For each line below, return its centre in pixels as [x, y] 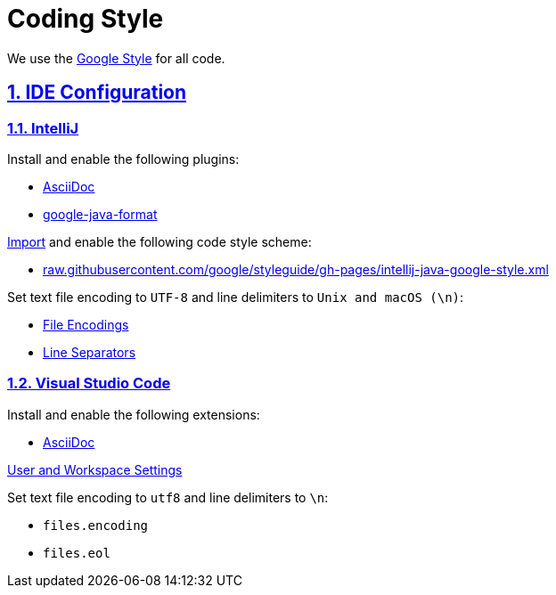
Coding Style [86, 19]
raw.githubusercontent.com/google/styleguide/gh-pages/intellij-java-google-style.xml [296, 269]
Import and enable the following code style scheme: [159, 241]
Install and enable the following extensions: [134, 414]
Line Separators [90, 352]
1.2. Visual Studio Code [89, 383]
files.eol [77, 553]
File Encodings [86, 324]
